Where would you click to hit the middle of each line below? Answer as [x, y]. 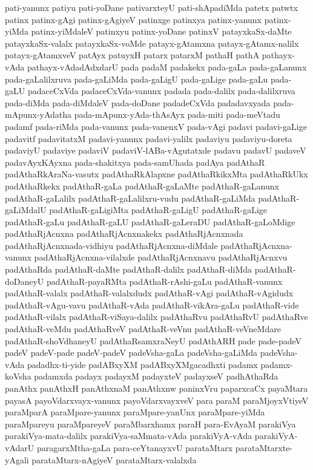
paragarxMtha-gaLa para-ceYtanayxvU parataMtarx [135, 447]
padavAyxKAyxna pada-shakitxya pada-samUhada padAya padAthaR [135, 162]
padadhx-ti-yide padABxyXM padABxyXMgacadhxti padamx [142, 364]
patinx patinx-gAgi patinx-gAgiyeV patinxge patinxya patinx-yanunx [133, 19]
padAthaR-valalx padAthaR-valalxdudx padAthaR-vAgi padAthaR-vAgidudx [149, 293]
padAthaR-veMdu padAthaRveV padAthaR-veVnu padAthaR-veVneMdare [143, 329]
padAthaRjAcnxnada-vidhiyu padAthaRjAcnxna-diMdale [111, 245]
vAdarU [20, 447]
